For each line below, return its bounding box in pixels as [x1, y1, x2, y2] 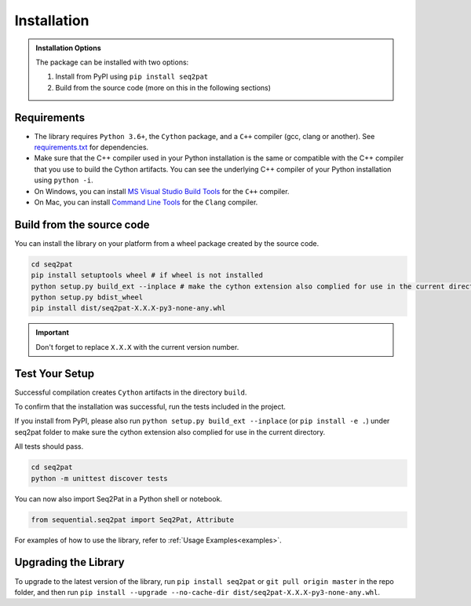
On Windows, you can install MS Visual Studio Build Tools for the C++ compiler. [34, 186, 290, 196]
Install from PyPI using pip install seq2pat [55, 72, 208, 82]
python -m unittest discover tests [31, 474, 168, 483]
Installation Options [35, 43, 101, 53]
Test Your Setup [14, 366, 95, 380]
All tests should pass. [14, 442, 84, 451]
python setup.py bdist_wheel [31, 293, 144, 302]
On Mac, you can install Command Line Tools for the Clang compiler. [34, 197, 258, 207]
